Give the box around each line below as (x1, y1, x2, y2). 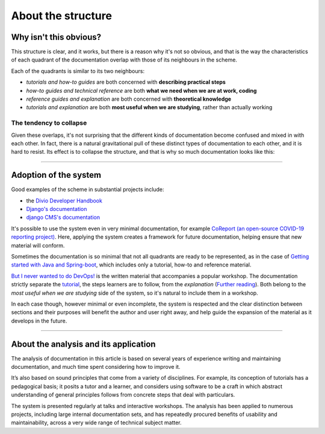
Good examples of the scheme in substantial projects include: (11, 186, 165, 193)
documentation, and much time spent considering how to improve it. (11, 363, 181, 370)
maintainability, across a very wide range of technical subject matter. (11, 419, 182, 426)
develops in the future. (11, 317, 67, 324)
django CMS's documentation (26, 214, 101, 221)
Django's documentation (26, 206, 87, 213)
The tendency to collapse (11, 119, 87, 127)
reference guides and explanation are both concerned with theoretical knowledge (26, 95, 232, 102)
